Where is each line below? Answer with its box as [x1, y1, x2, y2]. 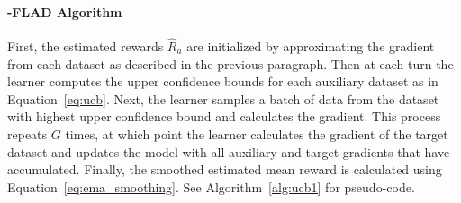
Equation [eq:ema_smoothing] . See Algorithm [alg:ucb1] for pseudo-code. [7, 177, 415, 196]
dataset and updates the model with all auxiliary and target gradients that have [7, 142, 450, 161]
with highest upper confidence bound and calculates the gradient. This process [7, 107, 441, 126]
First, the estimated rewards [7, 37, 164, 56]
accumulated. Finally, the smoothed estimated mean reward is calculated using [7, 160, 442, 179]
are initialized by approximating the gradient [186, 37, 435, 56]
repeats [7, 124, 48, 143]
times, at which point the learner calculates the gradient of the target [65, 124, 448, 143]
